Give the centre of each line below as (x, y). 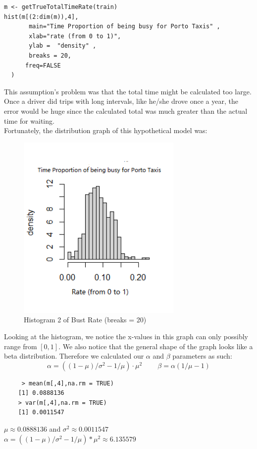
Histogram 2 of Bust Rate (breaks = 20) (85, 320)
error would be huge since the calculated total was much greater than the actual (126, 111)
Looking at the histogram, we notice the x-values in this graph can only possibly (126, 336)
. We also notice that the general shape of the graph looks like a (156, 346)
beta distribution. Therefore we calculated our (74, 356)
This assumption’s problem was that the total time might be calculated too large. (128, 91)
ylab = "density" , (63, 46)
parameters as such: (202, 356)
